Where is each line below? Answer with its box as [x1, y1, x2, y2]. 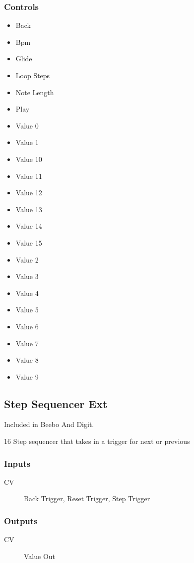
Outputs [4, 515, 38, 527]
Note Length [15, 87, 54, 97]
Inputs [4, 457, 31, 469]
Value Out [24, 551, 56, 561]
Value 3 [15, 271, 39, 281]
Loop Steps [15, 70, 50, 80]
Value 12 [15, 187, 42, 198]
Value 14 [15, 221, 42, 231]
